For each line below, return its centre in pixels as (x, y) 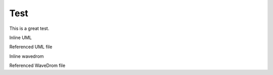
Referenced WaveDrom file (37, 65)
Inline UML (21, 37)
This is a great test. (29, 28)
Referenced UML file (31, 47)
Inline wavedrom (27, 56)
